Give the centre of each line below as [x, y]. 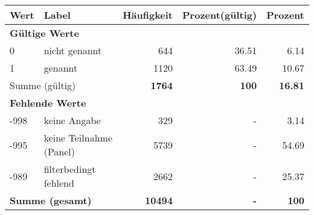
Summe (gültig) [43, 85]
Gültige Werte [44, 33]
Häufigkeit [148, 15]
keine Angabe [72, 120]
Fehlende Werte [48, 103]
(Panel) [59, 151]
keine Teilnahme [78, 138]
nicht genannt [73, 50]
